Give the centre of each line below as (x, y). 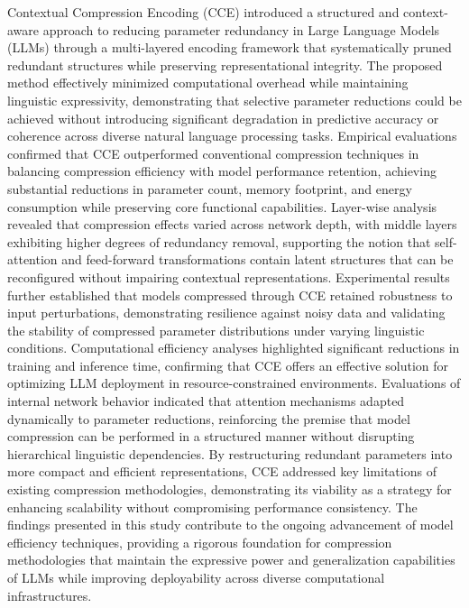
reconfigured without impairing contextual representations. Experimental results (229, 276)
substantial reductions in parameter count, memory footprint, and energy (210, 188)
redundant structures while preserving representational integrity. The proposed (225, 64)
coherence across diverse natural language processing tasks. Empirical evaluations (232, 136)
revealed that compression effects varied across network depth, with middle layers (232, 224)
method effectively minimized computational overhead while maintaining (208, 83)
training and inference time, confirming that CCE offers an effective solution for (228, 365)
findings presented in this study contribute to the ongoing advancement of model (230, 525)
